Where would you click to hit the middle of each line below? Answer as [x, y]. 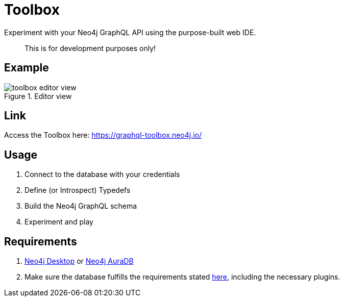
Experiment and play [59, 222]
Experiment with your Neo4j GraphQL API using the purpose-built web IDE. [130, 32]
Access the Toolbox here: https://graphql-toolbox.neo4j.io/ [103, 135]
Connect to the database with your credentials [102, 174]
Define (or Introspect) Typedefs [78, 190]
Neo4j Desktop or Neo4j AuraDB [79, 261]
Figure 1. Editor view [38, 96]
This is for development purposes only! [90, 48]
